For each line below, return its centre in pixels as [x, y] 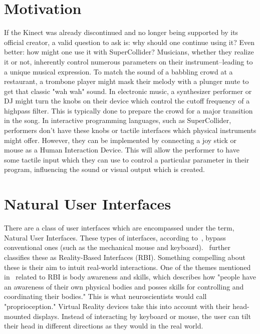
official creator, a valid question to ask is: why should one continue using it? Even [129, 42]
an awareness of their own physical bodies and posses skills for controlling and [124, 286]
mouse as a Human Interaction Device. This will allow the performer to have [122, 150]
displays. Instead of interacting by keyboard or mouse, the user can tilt [142, 316]
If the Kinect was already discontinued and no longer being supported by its [121, 32]
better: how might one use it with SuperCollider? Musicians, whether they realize [129, 52]
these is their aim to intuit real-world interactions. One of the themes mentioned [127, 267]
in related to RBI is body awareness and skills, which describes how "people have [130, 277]
